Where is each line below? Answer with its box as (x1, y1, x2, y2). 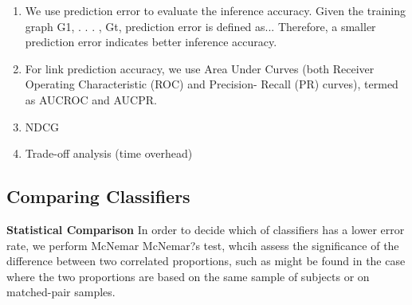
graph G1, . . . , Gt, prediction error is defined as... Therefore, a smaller (25, 18, 376, 34)
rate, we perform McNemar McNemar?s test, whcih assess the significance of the (6, 237, 399, 253)
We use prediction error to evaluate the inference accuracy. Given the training (25, 2, 406, 18)
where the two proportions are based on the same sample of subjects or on (6, 268, 370, 284)
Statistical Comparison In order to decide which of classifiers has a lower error (6, 221, 405, 237)
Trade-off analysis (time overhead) (25, 145, 193, 162)
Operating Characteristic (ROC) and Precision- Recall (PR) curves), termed (25, 76, 398, 92)
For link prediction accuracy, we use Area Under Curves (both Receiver (25, 60, 375, 76)
